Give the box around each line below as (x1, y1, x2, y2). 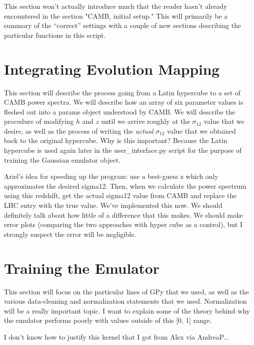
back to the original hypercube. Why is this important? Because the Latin (4, 135, 227, 145)
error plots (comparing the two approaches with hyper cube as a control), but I (4, 219, 243, 230)
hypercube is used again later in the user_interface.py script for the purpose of (4, 145, 242, 155)
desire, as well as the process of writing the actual (4, 125, 154, 136)
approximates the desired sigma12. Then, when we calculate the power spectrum (4, 180, 247, 191)
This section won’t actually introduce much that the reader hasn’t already (4, 1, 227, 11)
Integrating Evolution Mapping (4, 58, 220, 79)
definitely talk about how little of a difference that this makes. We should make (4, 209, 243, 220)
